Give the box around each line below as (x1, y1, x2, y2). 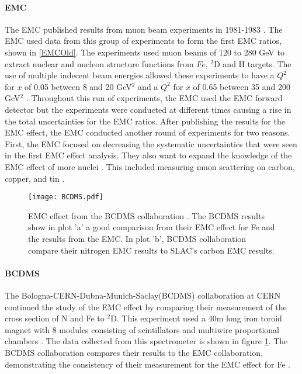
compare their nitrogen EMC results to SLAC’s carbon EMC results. (28, 244, 275, 256)
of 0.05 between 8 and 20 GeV (25, 80, 132, 92)
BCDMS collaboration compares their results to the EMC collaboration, (5, 346, 263, 358)
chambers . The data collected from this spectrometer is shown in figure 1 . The (5, 335, 288, 347)
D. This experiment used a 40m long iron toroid (110, 312, 282, 324)
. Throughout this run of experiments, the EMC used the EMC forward (26, 92, 283, 104)
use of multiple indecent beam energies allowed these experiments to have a (5, 69, 275, 81)
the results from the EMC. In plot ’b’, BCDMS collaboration (28, 232, 247, 244)
